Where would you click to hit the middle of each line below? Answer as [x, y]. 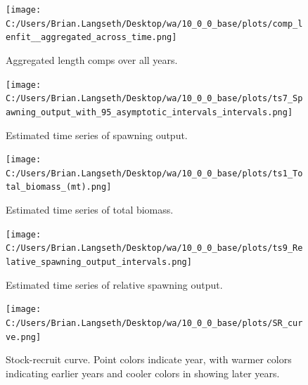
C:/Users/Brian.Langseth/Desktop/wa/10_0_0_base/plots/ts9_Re [154, 248]
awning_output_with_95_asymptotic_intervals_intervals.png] [149, 112]
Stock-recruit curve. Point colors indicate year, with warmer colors [149, 359]
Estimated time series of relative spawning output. [114, 284]
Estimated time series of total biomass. [90, 210]
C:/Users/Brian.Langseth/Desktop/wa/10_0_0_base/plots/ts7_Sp [154, 99]
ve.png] [24, 337]
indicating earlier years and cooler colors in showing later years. [143, 373]
